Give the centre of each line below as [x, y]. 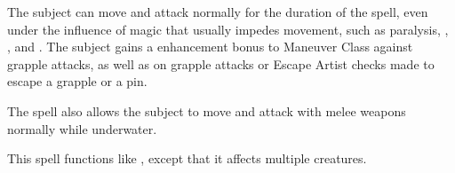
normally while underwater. [82, 128]
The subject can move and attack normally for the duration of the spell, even [218, 12]
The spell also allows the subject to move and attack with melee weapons [207, 110]
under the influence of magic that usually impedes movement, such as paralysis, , [228, 29]
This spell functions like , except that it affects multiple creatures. [187, 158]
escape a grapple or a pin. [77, 81]
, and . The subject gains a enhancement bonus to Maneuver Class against [210, 47]
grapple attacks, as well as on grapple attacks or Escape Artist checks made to [221, 63]
